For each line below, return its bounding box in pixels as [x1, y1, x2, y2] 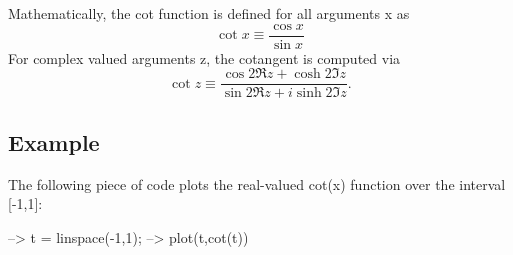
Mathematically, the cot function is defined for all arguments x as [8, 3, 410, 23]
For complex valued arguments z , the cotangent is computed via [8, 47, 401, 68]
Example [8, 126, 100, 157]
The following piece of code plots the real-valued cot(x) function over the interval [8, 173, 506, 194]
